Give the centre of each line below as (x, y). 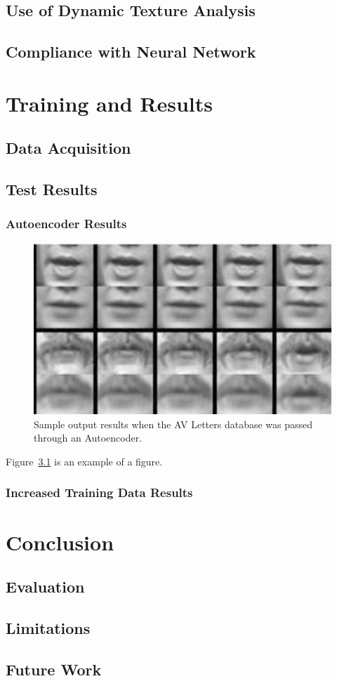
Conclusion (60, 542)
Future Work (54, 669)
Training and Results (109, 103)
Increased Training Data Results (99, 492)
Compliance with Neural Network (131, 52)
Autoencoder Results (66, 224)
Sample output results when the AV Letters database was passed (173, 424)
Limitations (48, 627)
